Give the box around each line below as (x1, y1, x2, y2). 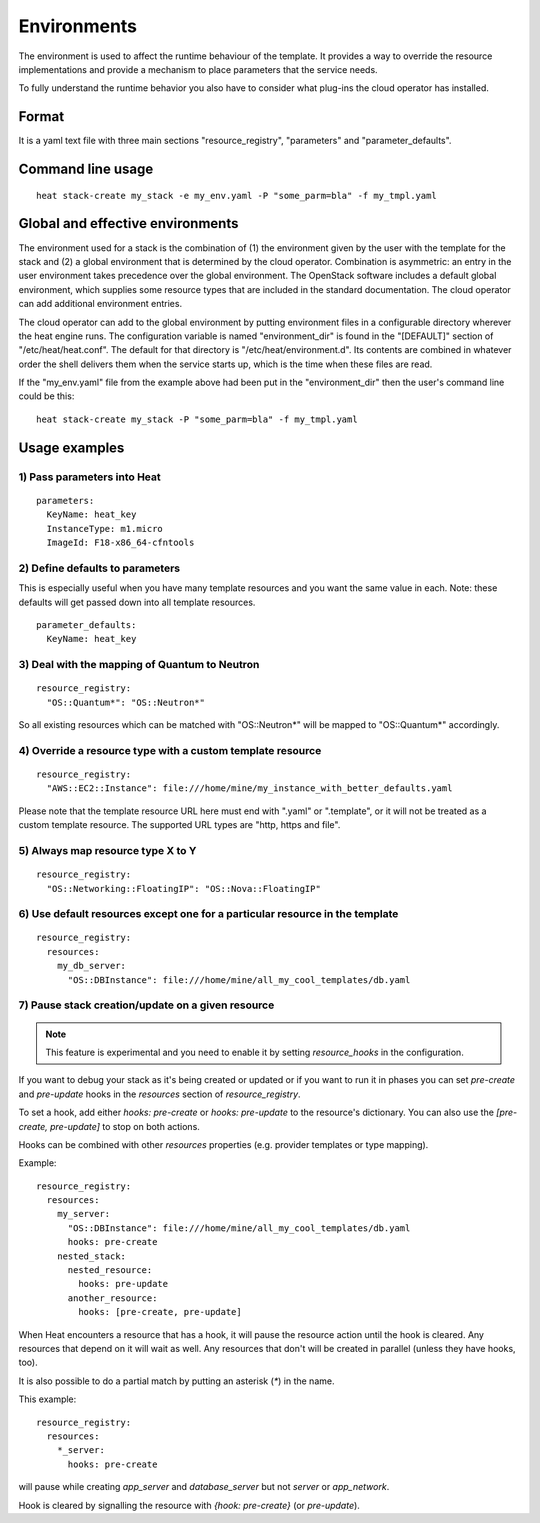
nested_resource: (67, 1265, 153, 1276)
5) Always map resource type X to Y (18, 843, 197, 857)
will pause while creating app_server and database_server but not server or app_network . (18, 1481, 390, 1493)
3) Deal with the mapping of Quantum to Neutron (18, 658, 260, 672)
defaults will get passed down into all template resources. (18, 596, 256, 608)
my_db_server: (56, 960, 127, 972)
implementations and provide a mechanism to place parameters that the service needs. (18, 63, 379, 75)
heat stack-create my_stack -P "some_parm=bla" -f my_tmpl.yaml (36, 413, 359, 425)
